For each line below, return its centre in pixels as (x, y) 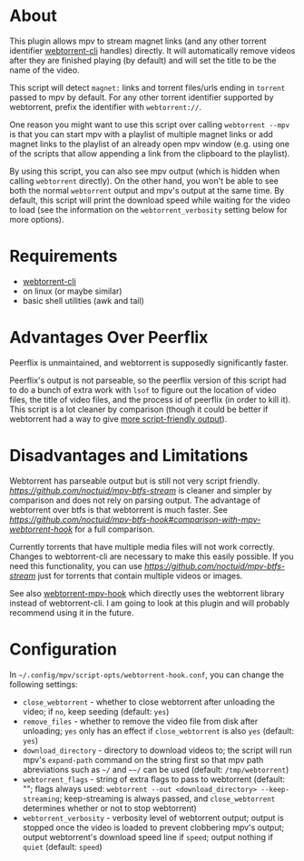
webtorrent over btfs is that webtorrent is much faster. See (119, 509)
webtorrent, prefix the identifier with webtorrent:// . (106, 106)
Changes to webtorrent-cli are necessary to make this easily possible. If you (152, 556)
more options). (37, 219)
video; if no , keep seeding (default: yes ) (96, 711)
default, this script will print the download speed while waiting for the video (150, 200)
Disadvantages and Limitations (129, 456)
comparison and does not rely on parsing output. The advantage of (135, 500)
